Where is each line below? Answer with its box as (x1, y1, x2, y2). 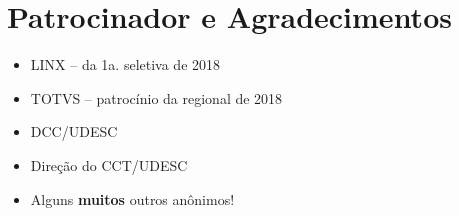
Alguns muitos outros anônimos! (30, 188, 235, 209)
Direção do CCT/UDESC (30, 154, 188, 175)
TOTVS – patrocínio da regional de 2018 (30, 87, 283, 108)
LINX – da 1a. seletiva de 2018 (30, 54, 221, 75)
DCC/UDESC (30, 121, 118, 142)
